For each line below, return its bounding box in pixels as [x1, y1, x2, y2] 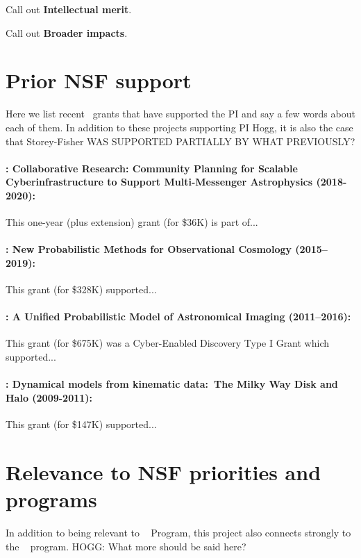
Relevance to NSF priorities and [6, 457, 321, 486]
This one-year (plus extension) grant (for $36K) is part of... [6, 215, 258, 229]
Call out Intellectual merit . [6, 2, 132, 16]
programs [6, 485, 97, 513]
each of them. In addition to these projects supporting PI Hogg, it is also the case [6, 120, 353, 134]
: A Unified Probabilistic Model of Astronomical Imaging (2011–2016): [6, 309, 351, 324]
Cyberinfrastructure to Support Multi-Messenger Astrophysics [6, 174, 313, 189]
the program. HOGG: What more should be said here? [6, 539, 246, 553]
